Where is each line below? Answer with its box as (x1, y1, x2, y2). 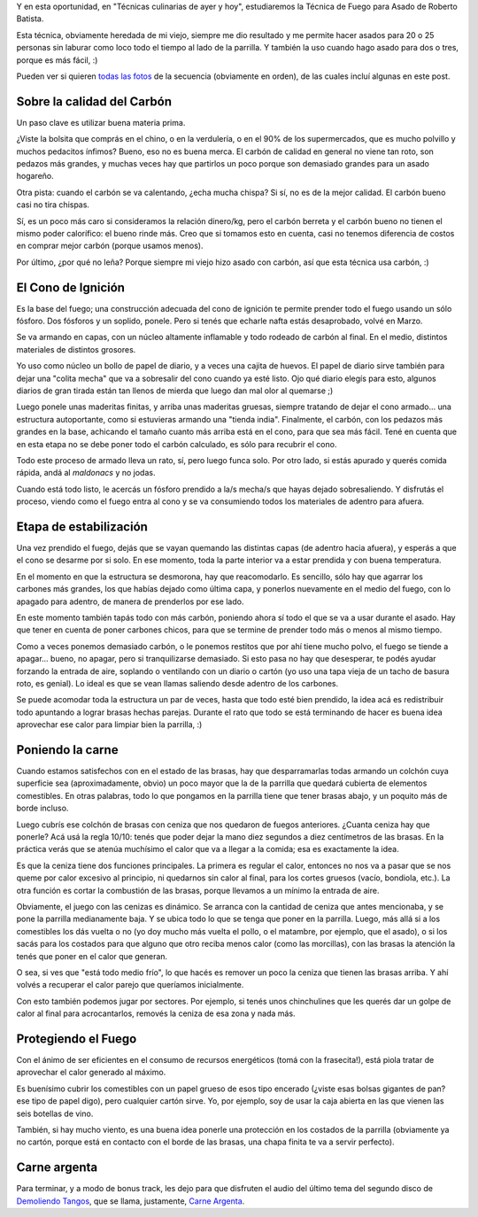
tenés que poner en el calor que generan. (16, 950, 168, 961)
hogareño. (16, 171, 55, 182)
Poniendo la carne (16, 742, 119, 757)
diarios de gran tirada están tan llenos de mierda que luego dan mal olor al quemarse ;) (16, 385, 334, 396)
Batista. (16, 13, 44, 24)
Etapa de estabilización (16, 519, 148, 534)
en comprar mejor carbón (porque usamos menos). (16, 240, 204, 252)
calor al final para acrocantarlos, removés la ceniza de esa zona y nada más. (16, 1008, 296, 1019)
